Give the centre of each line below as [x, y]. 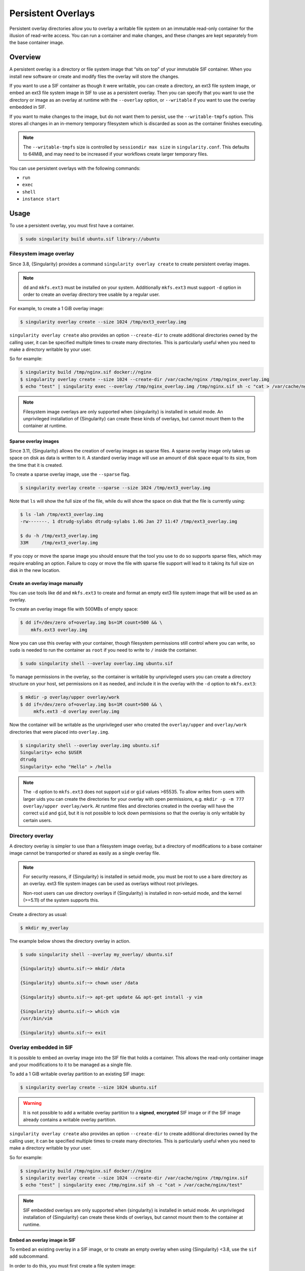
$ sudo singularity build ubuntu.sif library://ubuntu [90, 239]
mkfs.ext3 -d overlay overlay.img [76, 712]
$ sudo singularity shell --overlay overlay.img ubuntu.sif [97, 664]
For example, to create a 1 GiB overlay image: [57, 309]
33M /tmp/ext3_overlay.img [59, 543]
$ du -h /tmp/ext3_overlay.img [59, 536]
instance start [41, 199]
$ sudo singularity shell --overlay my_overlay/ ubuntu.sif [97, 954]
